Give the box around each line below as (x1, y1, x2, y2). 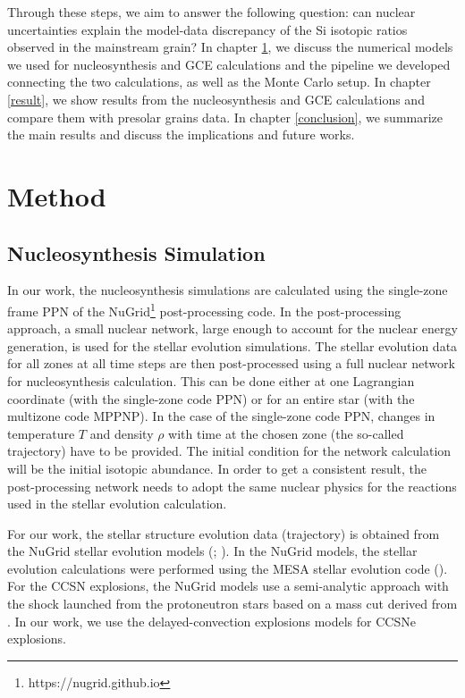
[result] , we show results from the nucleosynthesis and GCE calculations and (7, 89, 425, 108)
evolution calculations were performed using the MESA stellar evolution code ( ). (7, 559, 448, 577)
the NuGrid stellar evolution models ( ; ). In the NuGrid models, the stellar (7, 542, 418, 560)
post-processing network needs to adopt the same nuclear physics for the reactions (7, 476, 457, 495)
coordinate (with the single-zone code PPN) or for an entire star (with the (7, 389, 415, 408)
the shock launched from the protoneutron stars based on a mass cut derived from (7, 594, 458, 613)
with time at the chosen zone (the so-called (168, 424, 404, 442)
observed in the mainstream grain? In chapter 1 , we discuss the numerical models (7, 38, 453, 56)
